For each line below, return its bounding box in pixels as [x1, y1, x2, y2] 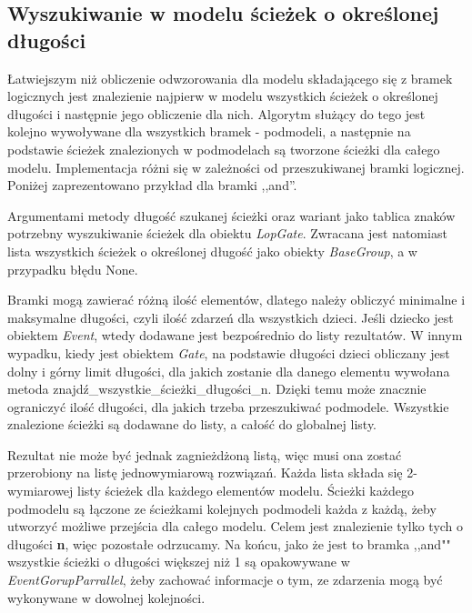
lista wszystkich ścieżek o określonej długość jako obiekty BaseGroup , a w [7, 241, 417, 260]
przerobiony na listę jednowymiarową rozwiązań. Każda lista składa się [7, 463, 403, 482]
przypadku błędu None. [7, 259, 138, 278]
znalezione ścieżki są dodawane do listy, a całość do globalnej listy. [7, 415, 377, 434]
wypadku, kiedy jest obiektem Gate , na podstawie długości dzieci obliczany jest [7, 343, 450, 362]
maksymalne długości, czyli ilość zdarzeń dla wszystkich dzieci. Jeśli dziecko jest [7, 307, 454, 327]
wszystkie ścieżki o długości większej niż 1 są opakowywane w [7, 552, 350, 571]
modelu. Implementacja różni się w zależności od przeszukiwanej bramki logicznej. [7, 157, 465, 176]
